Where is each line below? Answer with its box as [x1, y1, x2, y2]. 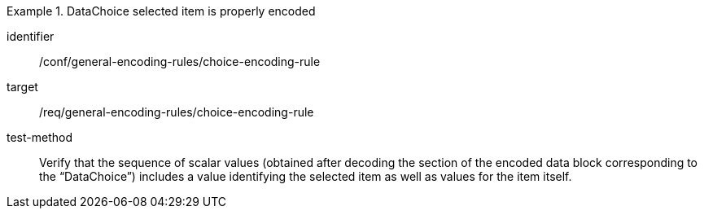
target [7, 80, 38, 94]
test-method [7, 130, 72, 144]
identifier [7, 29, 55, 43]
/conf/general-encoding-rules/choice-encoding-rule [39, 55, 321, 68]
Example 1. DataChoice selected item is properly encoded [7, 4, 316, 18]
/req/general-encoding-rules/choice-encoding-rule [39, 105, 314, 119]
